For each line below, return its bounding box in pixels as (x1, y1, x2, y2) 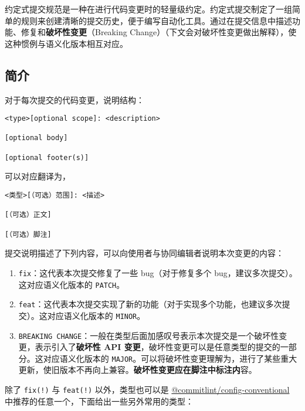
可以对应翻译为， (5, 170, 70, 182)
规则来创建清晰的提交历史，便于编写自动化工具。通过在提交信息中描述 (21, 14, 292, 26)
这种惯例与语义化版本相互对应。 (5, 37, 128, 49)
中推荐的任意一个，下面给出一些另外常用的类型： (5, 395, 194, 407)
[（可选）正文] (5, 210, 52, 219)
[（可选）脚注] (5, 230, 52, 239)
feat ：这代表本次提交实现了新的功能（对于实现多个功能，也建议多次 (18, 298, 282, 310)
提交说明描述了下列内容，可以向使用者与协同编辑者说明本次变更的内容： (5, 247, 284, 259)
